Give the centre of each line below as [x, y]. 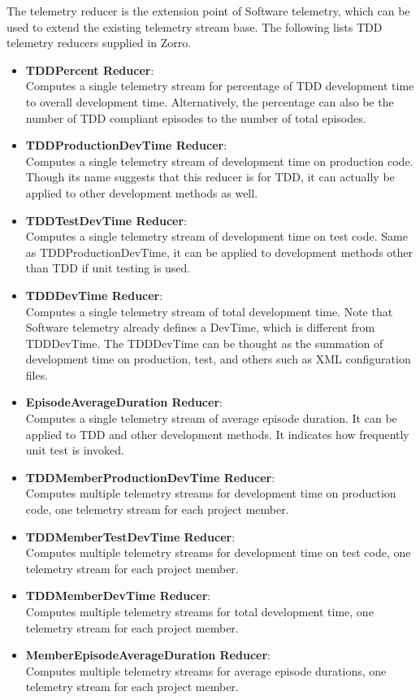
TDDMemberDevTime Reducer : [118, 596]
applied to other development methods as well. [142, 192]
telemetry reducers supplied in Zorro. [99, 43]
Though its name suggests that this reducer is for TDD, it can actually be [210, 177]
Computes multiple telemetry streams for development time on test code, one [218, 552]
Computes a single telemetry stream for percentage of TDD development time [220, 86]
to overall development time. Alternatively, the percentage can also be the [210, 101]
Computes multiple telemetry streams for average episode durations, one [206, 670]
